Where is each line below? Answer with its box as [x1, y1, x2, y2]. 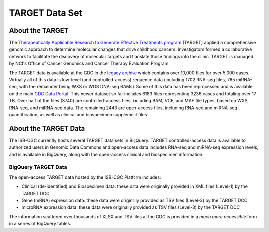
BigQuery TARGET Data [9, 164, 67, 171]
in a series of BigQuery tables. [9, 221, 72, 227]
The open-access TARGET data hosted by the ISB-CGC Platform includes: [9, 174, 161, 180]
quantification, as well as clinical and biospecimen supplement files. [9, 111, 149, 117]
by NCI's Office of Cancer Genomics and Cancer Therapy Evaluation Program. [9, 60, 170, 67]
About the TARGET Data [9, 124, 85, 133]
